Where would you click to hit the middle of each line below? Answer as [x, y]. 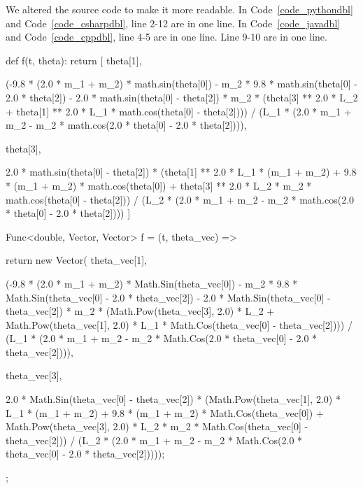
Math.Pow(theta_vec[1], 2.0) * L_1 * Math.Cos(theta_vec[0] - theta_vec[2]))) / [179, 324]
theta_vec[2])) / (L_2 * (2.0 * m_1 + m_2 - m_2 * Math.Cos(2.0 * [154, 440]
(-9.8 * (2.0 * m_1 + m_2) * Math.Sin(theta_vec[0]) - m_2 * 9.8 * [152, 283]
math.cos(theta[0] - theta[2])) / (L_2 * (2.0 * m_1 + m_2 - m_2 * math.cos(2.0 [180, 199]
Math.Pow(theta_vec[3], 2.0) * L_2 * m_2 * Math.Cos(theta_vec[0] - [157, 426]
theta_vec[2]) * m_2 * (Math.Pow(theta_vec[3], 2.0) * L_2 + [140, 311]
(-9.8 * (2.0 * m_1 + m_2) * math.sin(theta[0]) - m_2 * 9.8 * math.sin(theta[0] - [181, 84]
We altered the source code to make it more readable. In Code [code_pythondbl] [179, 9]
